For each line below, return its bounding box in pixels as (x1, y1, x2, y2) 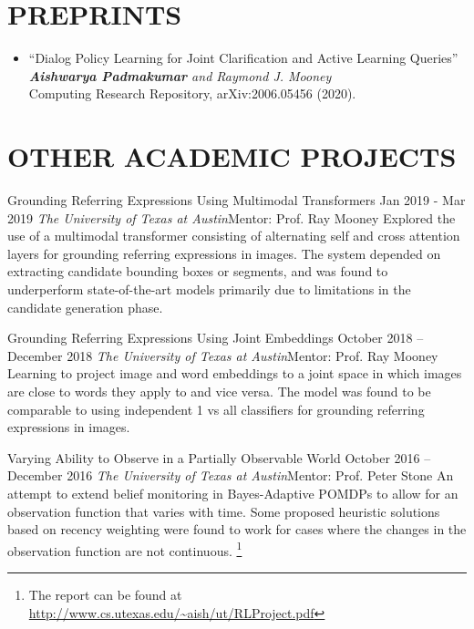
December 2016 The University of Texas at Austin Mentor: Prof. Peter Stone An (7, 466, 454, 485)
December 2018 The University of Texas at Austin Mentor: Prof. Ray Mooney (7, 345, 438, 365)
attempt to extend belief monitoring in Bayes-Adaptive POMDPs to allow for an (7, 483, 459, 502)
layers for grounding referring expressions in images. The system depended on (7, 243, 441, 263)
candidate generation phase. (7, 297, 163, 316)
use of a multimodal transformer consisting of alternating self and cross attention (7, 226, 460, 245)
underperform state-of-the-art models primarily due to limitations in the (7, 280, 411, 298)
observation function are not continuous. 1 (7, 538, 242, 560)
